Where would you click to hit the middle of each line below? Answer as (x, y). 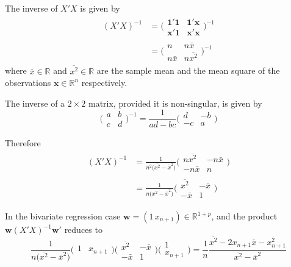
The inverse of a (35, 103)
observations (28, 83)
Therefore (23, 143)
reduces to (83, 230)
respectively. (104, 83)
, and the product (244, 216)
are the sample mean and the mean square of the (188, 70)
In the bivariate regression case (63, 216)
